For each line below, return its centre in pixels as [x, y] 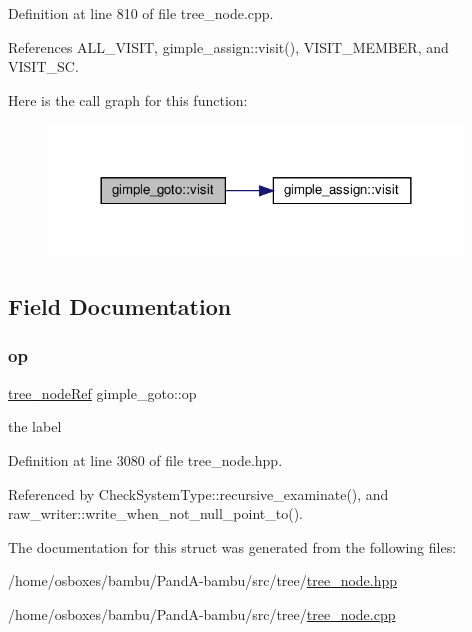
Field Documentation [120, 306]
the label [35, 426]
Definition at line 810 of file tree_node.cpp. [141, 13]
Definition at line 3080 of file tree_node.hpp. [145, 459]
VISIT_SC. [43, 66]
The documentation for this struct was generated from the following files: [232, 546]
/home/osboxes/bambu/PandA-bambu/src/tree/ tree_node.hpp [203, 580]
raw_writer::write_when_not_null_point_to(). [155, 513]
